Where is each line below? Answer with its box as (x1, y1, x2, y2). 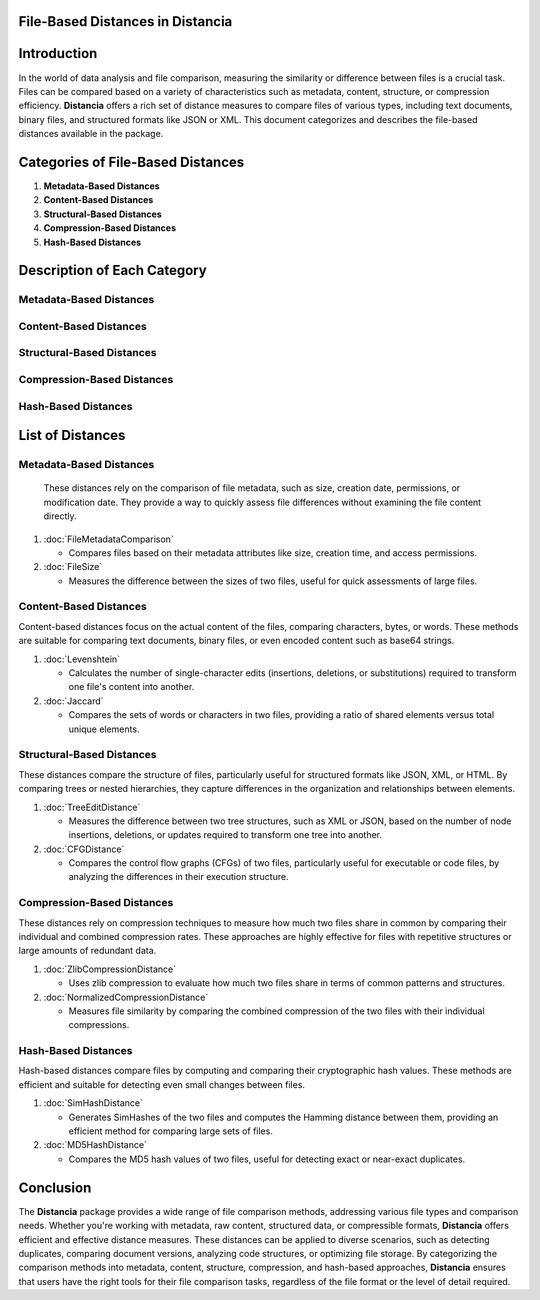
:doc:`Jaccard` (43, 695, 104, 707)
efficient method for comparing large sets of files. (68, 1125, 274, 1137)
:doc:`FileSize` (43, 561, 103, 573)
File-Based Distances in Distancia (18, 13, 233, 30)
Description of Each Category (18, 262, 207, 279)
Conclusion (18, 1179, 92, 1196)
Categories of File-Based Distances (18, 153, 245, 170)
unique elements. (68, 723, 140, 735)
